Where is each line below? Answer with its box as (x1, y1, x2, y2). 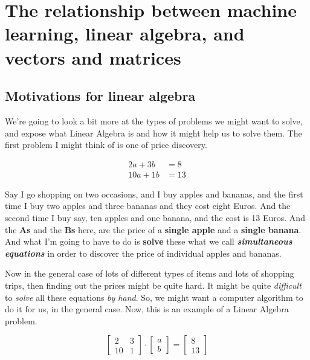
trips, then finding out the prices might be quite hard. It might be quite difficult (5, 278, 302, 291)
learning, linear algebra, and (5, 21, 245, 46)
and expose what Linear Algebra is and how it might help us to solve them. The (5, 126, 302, 139)
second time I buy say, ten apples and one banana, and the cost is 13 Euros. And (5, 211, 305, 223)
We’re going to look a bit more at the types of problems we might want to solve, (5, 114, 303, 127)
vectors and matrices (5, 45, 181, 69)
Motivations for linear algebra (5, 86, 196, 105)
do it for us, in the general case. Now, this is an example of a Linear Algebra (5, 303, 289, 315)
